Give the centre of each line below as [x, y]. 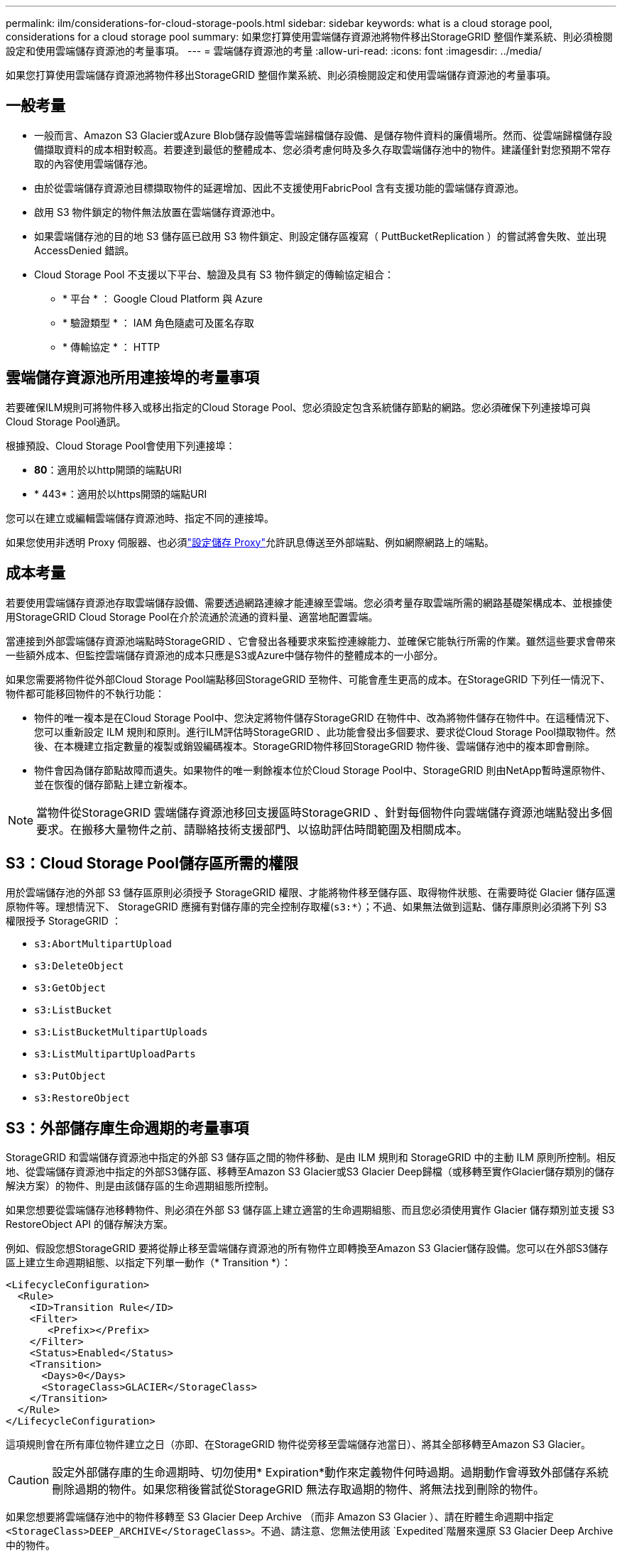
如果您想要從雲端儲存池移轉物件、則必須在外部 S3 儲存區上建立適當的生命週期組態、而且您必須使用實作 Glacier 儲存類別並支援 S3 [310, 1210]
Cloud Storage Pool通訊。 [66, 421]
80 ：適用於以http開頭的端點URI [108, 469]
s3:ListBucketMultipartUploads [121, 1032]
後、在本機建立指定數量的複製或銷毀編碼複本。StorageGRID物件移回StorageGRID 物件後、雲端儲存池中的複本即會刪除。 [315, 746]
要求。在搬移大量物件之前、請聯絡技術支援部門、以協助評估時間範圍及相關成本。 [252, 829]
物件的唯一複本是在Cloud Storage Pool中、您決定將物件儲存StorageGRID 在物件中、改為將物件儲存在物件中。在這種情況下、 [325, 717]
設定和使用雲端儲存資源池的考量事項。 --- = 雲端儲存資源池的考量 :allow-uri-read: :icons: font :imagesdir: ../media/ [274, 51]
